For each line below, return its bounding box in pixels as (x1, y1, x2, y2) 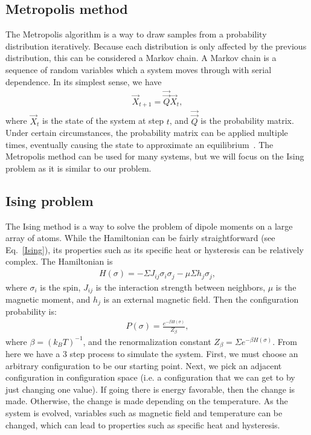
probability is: (5, 305, 57, 318)
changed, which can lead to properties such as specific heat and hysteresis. (5, 418, 280, 431)
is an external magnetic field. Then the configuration (103, 293, 299, 306)
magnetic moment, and (5, 293, 91, 306)
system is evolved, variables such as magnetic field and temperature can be (5, 407, 283, 419)
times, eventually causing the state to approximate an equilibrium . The (5, 138, 274, 150)
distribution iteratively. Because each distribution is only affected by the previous (5, 39, 307, 52)
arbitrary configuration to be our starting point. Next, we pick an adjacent (5, 359, 282, 372)
